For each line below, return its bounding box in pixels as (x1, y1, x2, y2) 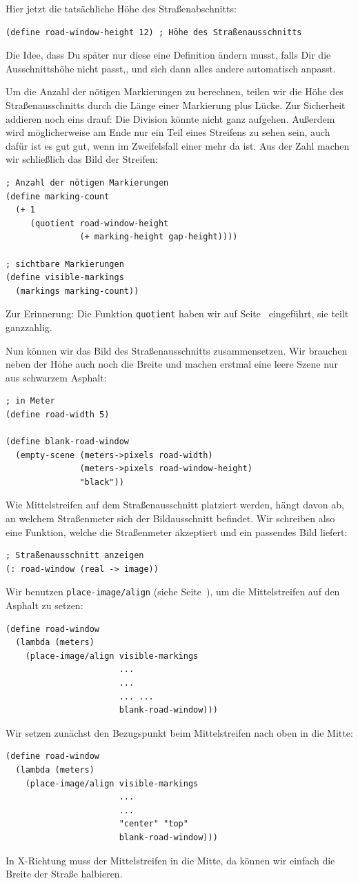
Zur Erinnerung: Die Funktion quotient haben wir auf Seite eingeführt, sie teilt (6, 306, 349, 321)
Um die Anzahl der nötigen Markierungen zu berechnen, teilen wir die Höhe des (6, 84, 344, 99)
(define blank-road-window (6, 437, 129, 447)
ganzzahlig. (6, 319, 52, 334)
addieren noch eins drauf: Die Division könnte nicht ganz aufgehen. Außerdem (6, 111, 335, 126)
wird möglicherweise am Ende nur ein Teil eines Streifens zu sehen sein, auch (6, 125, 330, 139)
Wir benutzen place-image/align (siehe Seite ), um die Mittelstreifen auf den (6, 584, 340, 599)
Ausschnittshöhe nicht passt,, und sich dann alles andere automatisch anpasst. (6, 61, 336, 75)
